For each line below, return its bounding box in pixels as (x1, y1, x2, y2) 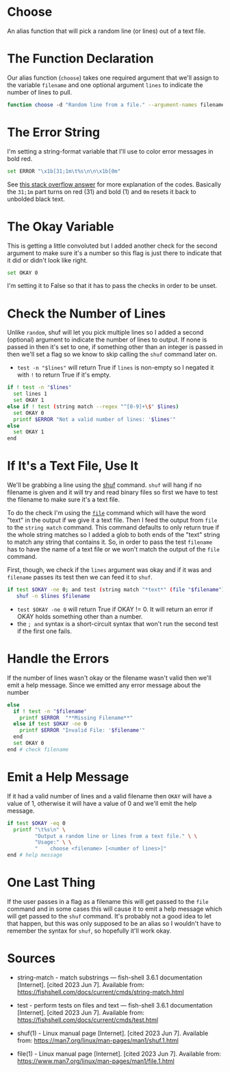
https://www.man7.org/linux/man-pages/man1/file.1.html (16, 1057, 175, 1065)
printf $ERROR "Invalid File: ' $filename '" (19, 727, 146, 734)
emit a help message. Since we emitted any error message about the (7, 680, 201, 689)
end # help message (7, 852, 63, 859)
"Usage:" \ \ (34, 839, 72, 846)
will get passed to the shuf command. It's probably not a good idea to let (7, 912, 212, 920)
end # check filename (7, 746, 69, 753)
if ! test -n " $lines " (7, 384, 72, 391)
